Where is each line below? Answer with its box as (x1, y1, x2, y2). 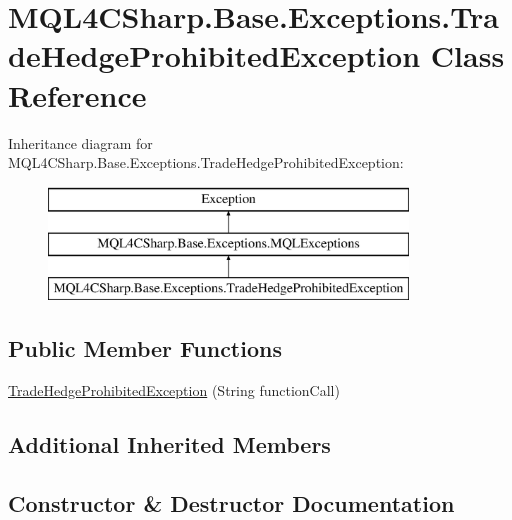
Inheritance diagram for (8, 132, 153, 153)
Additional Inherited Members (8, 428, 331, 459)
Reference (8, 74, 147, 115)
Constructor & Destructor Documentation (8, 487, 455, 518)
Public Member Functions (8, 333, 282, 364)
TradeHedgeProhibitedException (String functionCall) (8, 379, 340, 400)
